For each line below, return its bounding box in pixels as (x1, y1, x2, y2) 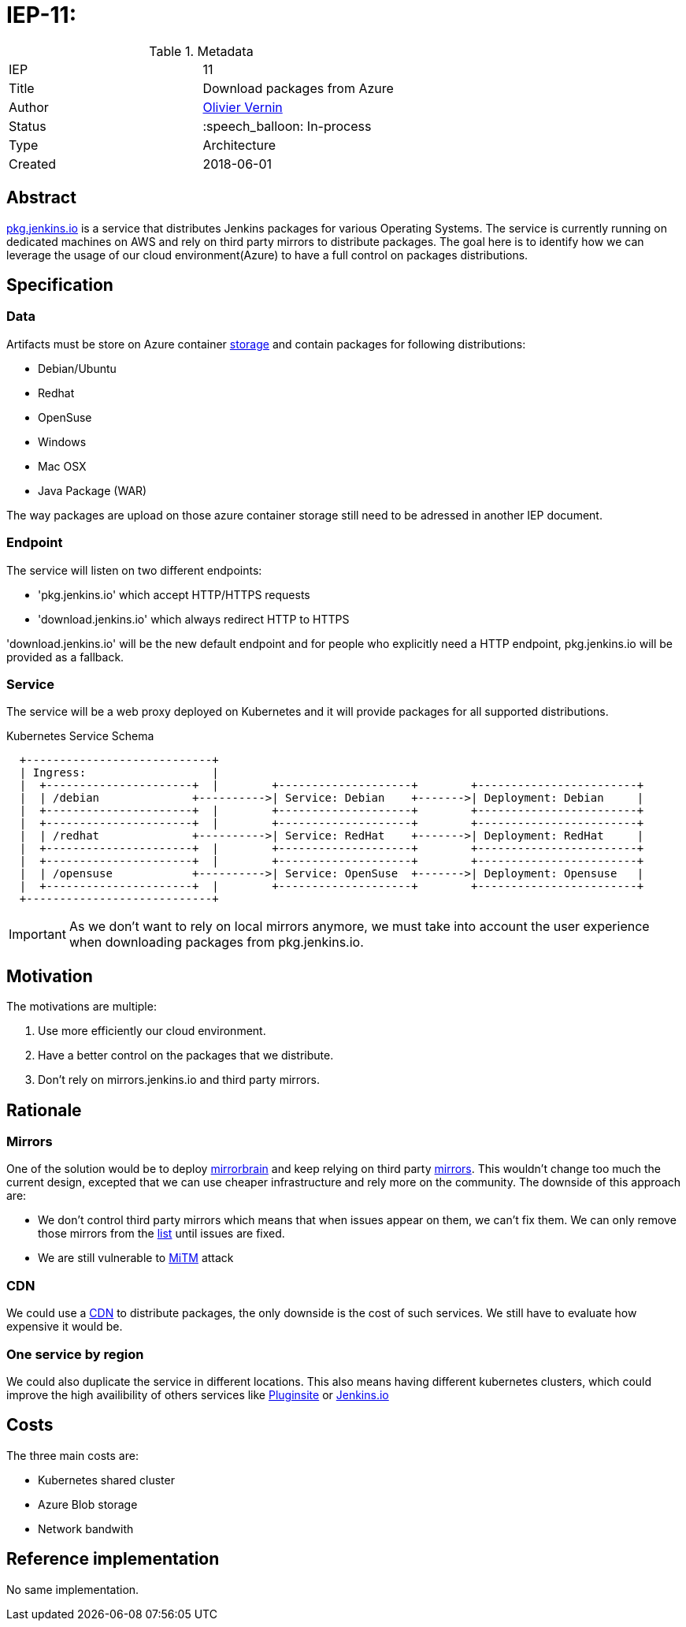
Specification (6, 275, 113, 296)
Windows (38, 434, 87, 449)
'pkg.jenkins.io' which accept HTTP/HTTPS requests (38, 587, 310, 601)
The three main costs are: (6, 1448, 139, 1462)
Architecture (202, 136, 276, 153)
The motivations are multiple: (6, 1000, 157, 1014)
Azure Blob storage (38, 1497, 138, 1511)
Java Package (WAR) (38, 483, 147, 497)
